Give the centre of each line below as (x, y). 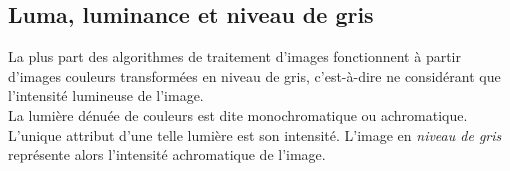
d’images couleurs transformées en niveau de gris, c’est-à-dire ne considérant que (254, 75)
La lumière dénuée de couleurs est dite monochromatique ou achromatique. (238, 114)
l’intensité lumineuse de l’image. (106, 95)
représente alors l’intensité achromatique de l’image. (167, 154)
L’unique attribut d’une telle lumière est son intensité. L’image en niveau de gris (255, 134)
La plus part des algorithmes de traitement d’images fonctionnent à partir (234, 56)
